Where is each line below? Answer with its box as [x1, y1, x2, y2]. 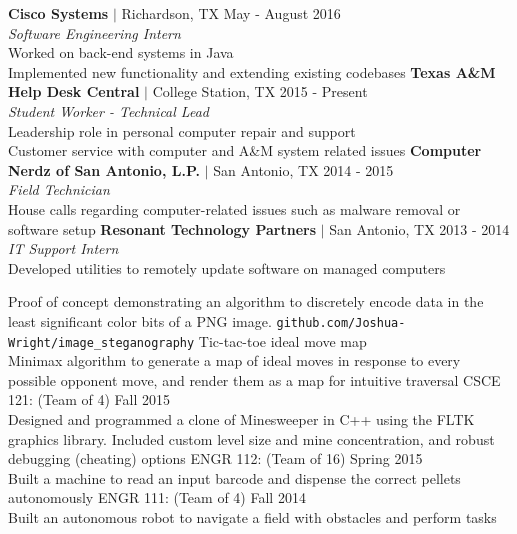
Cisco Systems [8, 3, 109, 23]
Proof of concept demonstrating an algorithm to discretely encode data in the [8, 291, 484, 312]
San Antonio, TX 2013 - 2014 [329, 218, 510, 239]
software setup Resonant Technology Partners [8, 218, 316, 239]
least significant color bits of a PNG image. [8, 310, 272, 331]
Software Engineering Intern [8, 22, 181, 43]
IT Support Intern [8, 238, 119, 259]
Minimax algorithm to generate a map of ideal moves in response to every [8, 350, 461, 371]
